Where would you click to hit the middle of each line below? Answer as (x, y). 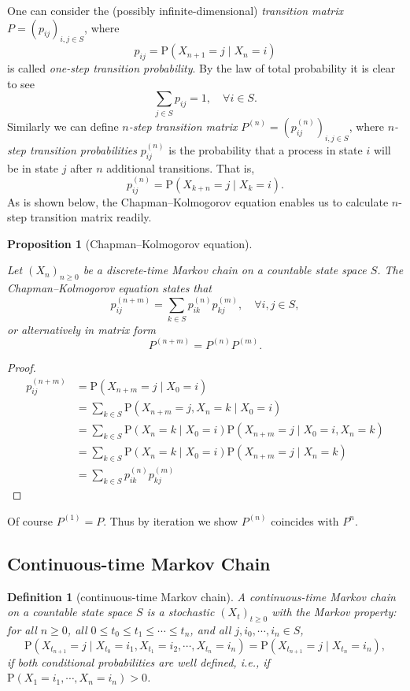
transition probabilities (83, 149)
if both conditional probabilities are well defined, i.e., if (139, 661)
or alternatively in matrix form (82, 329)
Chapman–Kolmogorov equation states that (109, 288)
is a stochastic (181, 612)
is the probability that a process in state (266, 149)
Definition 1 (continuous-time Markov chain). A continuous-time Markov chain (201, 596)
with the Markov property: (334, 612)
